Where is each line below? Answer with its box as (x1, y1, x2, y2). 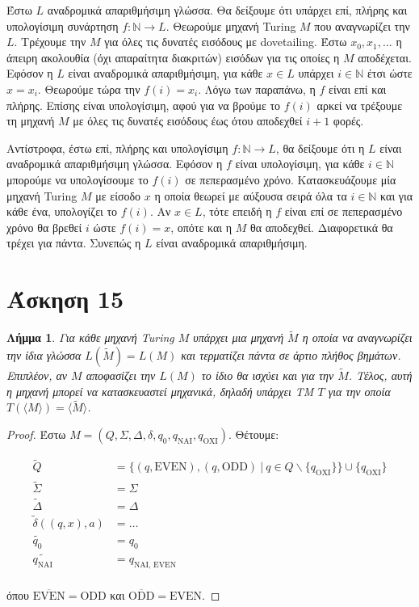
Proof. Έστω (6, 426, 66, 443)
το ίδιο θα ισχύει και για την (201, 367, 334, 384)
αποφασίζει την (86, 367, 156, 384)
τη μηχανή (6, 112, 55, 129)
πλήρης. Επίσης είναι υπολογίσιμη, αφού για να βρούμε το (6, 96, 281, 113)
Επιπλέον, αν (6, 367, 68, 384)
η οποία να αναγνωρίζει (302, 329, 413, 346)
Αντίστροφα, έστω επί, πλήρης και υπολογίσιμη (6, 139, 228, 156)
